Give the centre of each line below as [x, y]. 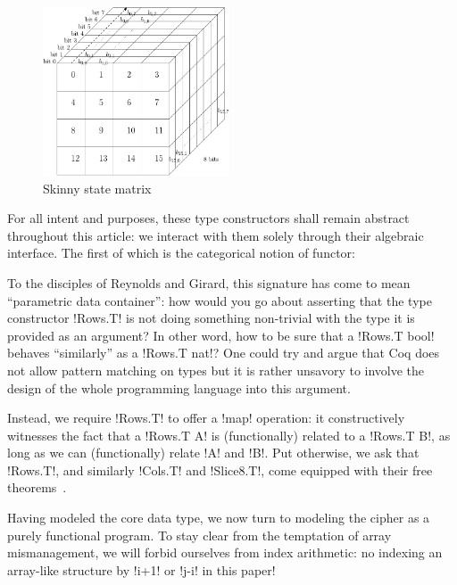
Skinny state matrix [97, 188]
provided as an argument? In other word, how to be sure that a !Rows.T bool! [221, 335]
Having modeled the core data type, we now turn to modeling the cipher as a [219, 518]
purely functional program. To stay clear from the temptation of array [199, 535]
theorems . [37, 487]
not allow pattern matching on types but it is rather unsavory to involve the [216, 370]
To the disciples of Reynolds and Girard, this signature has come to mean [209, 282]
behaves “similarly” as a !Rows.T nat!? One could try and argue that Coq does [224, 353]
